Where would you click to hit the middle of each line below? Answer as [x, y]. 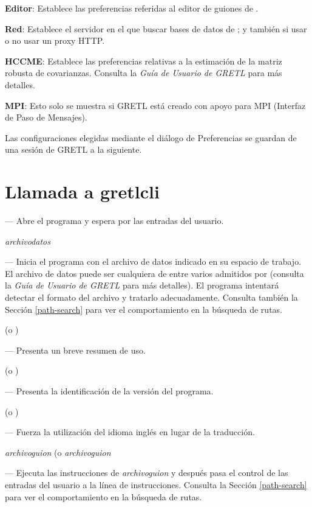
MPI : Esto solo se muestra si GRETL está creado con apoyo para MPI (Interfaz [155, 105]
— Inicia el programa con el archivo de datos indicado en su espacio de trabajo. [153, 261]
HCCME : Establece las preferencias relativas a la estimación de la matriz [144, 61]
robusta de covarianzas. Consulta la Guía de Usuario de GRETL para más [144, 73]
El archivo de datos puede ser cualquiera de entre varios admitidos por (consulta [154, 273]
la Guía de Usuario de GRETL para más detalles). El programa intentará [142, 285]
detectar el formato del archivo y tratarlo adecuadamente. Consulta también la [151, 297]
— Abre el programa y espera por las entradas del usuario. [114, 221]
